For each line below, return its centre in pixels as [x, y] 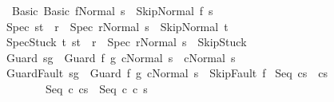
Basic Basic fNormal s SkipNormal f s [112, 10]
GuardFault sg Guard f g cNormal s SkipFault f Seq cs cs [167, 73]
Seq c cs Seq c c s [96, 88]
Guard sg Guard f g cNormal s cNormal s [121, 57]
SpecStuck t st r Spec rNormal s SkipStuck [126, 42]
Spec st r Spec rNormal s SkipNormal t [117, 26]
